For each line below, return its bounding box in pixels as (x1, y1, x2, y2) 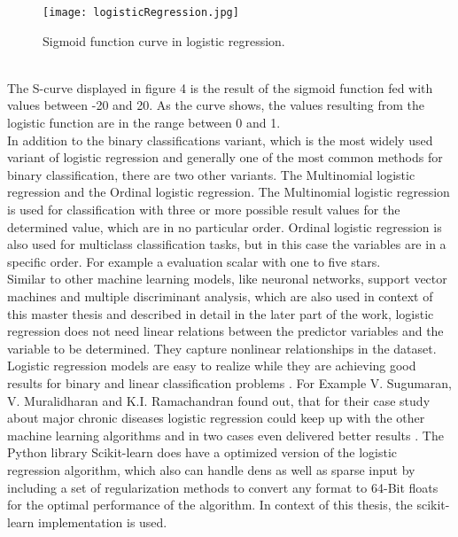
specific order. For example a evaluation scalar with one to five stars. (7, 252, 381, 270)
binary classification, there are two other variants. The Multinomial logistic (7, 165, 415, 183)
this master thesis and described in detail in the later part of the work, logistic (7, 304, 434, 323)
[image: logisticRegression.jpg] (43, 6, 239, 19)
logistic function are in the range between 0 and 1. (7, 113, 281, 132)
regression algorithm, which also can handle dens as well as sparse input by (7, 460, 415, 479)
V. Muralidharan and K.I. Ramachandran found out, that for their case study (7, 391, 431, 409)
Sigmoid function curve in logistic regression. (43, 31, 285, 50)
